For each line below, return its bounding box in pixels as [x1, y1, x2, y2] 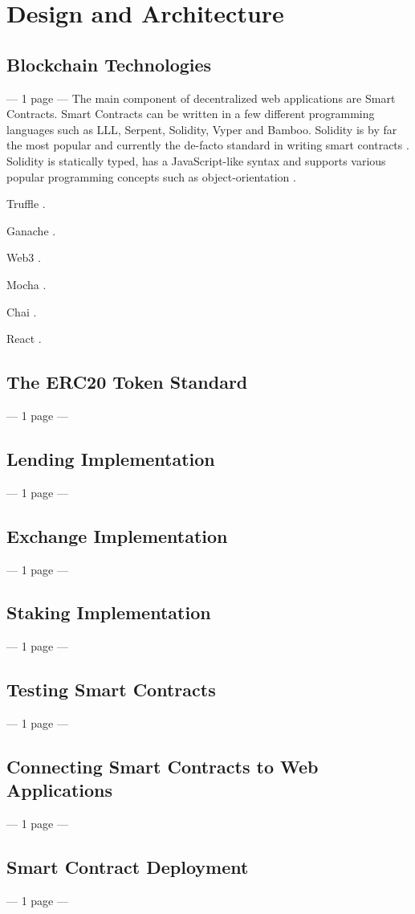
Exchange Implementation [6, 523, 228, 548]
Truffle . [6, 195, 46, 212]
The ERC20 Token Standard [6, 369, 248, 394]
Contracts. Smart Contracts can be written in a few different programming [6, 105, 375, 122]
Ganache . [6, 222, 56, 239]
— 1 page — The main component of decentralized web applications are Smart [6, 89, 396, 106]
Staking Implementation [6, 600, 211, 625]
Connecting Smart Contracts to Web [6, 754, 319, 779]
